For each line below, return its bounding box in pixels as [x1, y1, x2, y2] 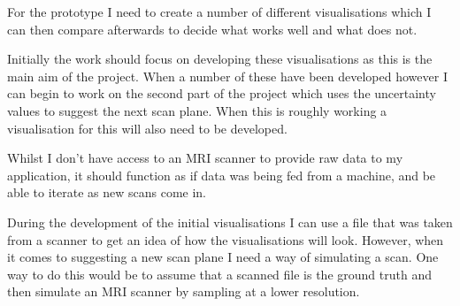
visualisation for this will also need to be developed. [7, 119, 287, 137]
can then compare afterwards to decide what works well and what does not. [7, 19, 418, 38]
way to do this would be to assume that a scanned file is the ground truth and [7, 264, 432, 283]
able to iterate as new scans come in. [7, 183, 206, 202]
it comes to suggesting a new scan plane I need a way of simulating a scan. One [7, 248, 439, 266]
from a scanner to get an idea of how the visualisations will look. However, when [7, 230, 444, 249]
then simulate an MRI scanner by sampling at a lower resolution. [7, 282, 360, 301]
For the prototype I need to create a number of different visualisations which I [7, 3, 432, 20]
